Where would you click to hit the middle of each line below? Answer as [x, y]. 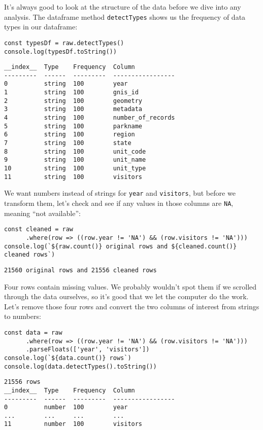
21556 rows [22, 382]
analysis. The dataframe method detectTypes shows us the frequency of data [125, 16]
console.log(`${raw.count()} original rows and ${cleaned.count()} [121, 246]
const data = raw [33, 332]
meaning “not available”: [42, 213]
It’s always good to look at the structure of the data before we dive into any [123, 7]
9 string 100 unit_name [75, 160]
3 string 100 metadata [73, 109]
